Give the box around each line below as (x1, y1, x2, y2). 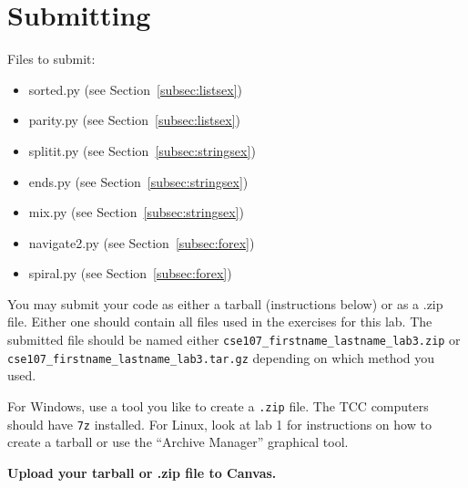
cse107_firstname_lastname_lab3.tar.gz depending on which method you (7, 348, 435, 367)
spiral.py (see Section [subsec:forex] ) (28, 264, 232, 283)
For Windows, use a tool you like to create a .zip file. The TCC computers (7, 396, 429, 415)
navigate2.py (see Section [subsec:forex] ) (28, 233, 255, 252)
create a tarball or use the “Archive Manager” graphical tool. (7, 432, 349, 452)
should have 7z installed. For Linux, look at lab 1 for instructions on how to (7, 414, 432, 433)
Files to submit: (7, 49, 96, 68)
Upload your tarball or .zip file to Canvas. (7, 462, 277, 482)
